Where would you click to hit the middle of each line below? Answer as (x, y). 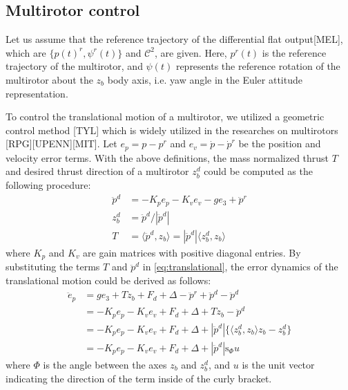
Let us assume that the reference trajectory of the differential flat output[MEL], (174, 39)
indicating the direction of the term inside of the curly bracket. (139, 378)
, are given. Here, (191, 52)
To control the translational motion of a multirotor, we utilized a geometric (165, 117)
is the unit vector (278, 364)
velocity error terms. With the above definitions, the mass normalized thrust (167, 157)
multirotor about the (49, 79)
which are (26, 52)
